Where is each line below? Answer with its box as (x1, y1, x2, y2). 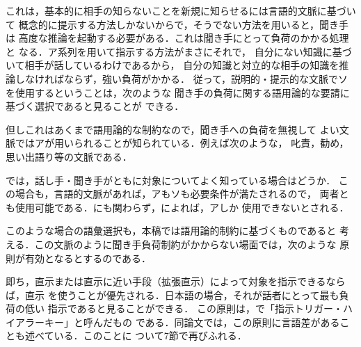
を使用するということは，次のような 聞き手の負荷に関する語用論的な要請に (6, 85, 350, 99)
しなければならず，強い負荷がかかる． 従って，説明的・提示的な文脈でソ (15, 71, 348, 86)
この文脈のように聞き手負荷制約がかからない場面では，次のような (34, 236, 337, 251)
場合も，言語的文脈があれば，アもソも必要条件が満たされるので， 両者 (15, 186, 339, 201)
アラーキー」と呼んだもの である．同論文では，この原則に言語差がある (15, 314, 340, 329)
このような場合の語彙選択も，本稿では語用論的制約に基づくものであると (6, 223, 337, 238)
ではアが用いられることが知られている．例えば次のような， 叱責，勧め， (15, 136, 349, 150)
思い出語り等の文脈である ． (6, 149, 132, 163)
